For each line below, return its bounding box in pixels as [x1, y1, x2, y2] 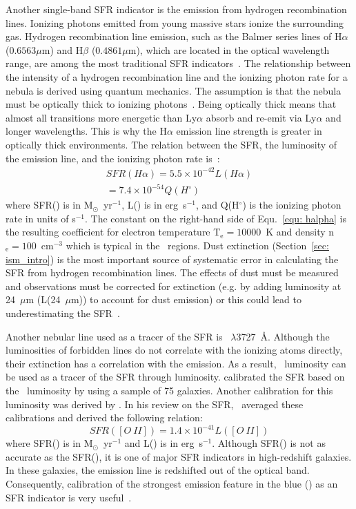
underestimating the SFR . [6, 305, 120, 320]
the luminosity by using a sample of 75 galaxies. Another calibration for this [6, 383, 333, 397]
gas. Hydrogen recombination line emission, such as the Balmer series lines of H [6, 29, 342, 44]
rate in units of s [6, 211, 76, 225]
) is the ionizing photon [242, 198, 342, 212]
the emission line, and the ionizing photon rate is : [6, 151, 220, 165]
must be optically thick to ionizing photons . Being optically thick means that [6, 97, 337, 111]
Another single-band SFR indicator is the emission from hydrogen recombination [6, 2, 347, 16]
